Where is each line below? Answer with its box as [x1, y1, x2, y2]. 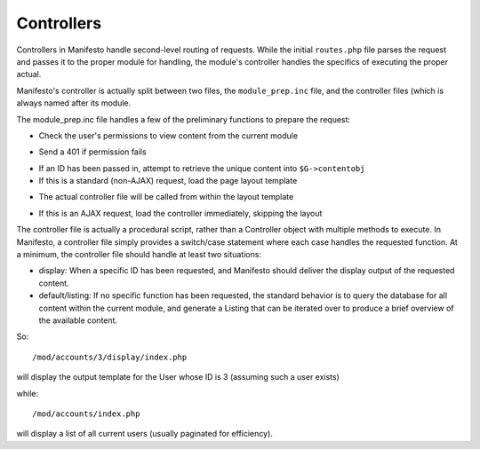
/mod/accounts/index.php [32, 408, 140, 419]
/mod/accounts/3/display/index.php [32, 351, 188, 362]
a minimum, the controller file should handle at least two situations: [16, 249, 262, 260]
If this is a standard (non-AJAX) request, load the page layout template [38, 176, 298, 186]
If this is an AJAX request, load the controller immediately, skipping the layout [38, 208, 323, 218]
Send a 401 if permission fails [38, 146, 147, 157]
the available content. [38, 315, 118, 326]
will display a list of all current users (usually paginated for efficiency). [16, 429, 273, 439]
